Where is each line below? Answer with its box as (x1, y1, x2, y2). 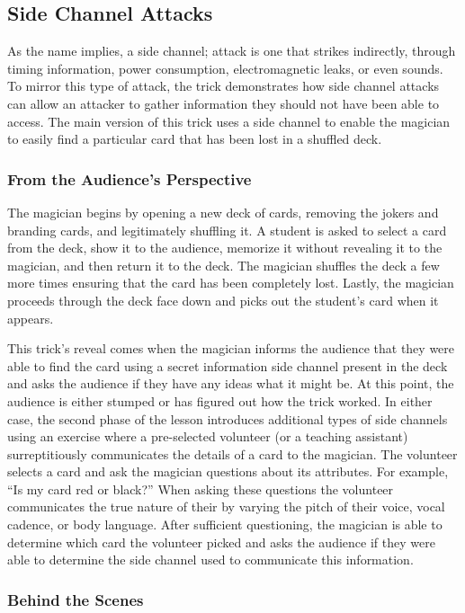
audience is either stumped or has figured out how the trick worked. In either (7, 391, 433, 410)
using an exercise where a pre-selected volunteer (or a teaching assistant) (7, 427, 408, 446)
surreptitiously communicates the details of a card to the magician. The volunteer (7, 444, 458, 463)
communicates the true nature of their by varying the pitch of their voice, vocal (7, 497, 445, 516)
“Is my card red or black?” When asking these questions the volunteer (7, 479, 394, 498)
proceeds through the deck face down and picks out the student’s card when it (7, 290, 439, 309)
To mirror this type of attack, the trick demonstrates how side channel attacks (7, 76, 440, 95)
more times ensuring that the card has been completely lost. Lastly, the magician (7, 273, 454, 292)
